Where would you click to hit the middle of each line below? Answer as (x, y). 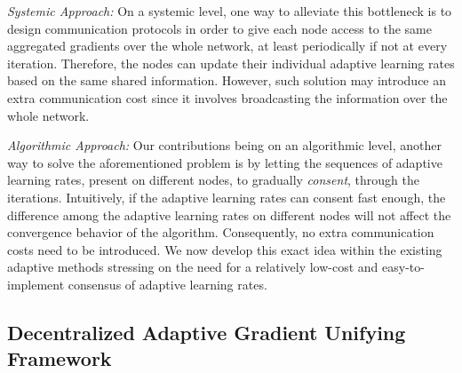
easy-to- (403, 267)
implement (36, 284)
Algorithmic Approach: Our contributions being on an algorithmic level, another (224, 145)
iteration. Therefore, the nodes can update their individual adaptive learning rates (231, 63)
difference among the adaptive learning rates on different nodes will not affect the (229, 214)
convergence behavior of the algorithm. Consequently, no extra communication (221, 232)
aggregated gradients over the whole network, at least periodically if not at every (227, 46)
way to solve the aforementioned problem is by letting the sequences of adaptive (225, 162)
